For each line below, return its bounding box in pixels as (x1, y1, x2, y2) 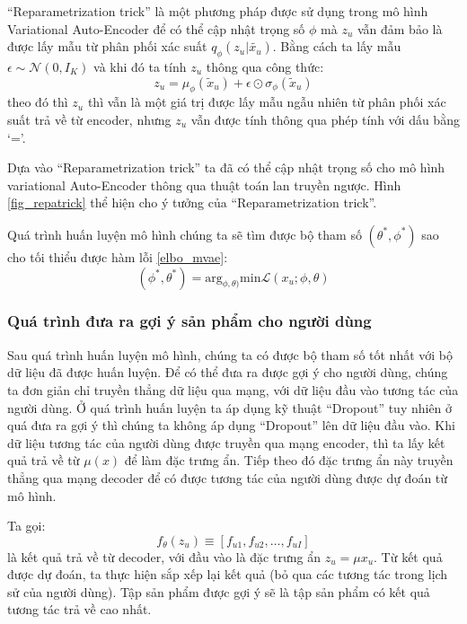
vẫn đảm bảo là (357, 19, 443, 38)
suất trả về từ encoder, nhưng (7, 110, 172, 128)
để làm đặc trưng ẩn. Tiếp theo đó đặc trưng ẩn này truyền (124, 451, 454, 470)
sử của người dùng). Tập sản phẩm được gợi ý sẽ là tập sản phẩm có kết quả (7, 582, 430, 601)
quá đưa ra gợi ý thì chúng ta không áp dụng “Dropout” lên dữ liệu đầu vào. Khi (7, 416, 455, 435)
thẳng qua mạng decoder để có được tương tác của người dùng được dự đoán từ (7, 468, 448, 487)
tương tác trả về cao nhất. (7, 600, 152, 619)
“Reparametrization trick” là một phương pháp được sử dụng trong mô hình (7, 2, 428, 20)
